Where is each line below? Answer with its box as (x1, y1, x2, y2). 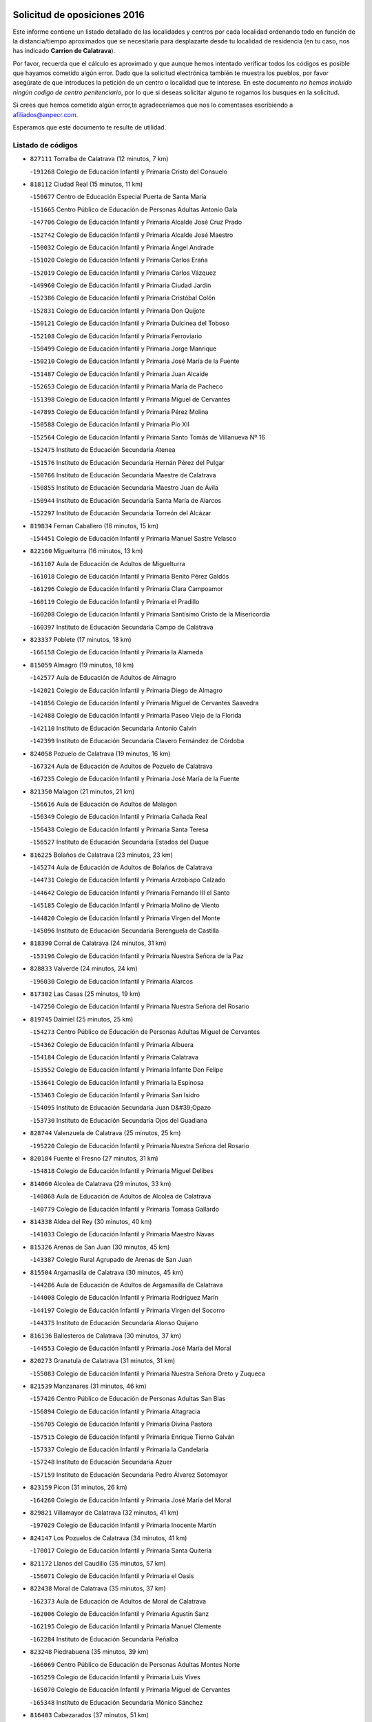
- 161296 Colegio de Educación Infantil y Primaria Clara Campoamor (30, 585, 223, 593)
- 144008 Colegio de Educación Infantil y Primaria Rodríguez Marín (30, 1294, 218, 1302)
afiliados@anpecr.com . (12, 110, 79, 118)
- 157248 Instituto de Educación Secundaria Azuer (30, 1458, 172, 1466)
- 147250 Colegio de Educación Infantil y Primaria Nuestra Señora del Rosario (30, 1002, 249, 1010)
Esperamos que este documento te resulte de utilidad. (12, 123, 167, 132)
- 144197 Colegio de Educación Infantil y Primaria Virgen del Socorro (30, 1306, 225, 1314)
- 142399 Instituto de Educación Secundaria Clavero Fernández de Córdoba (30, 737, 245, 745)
